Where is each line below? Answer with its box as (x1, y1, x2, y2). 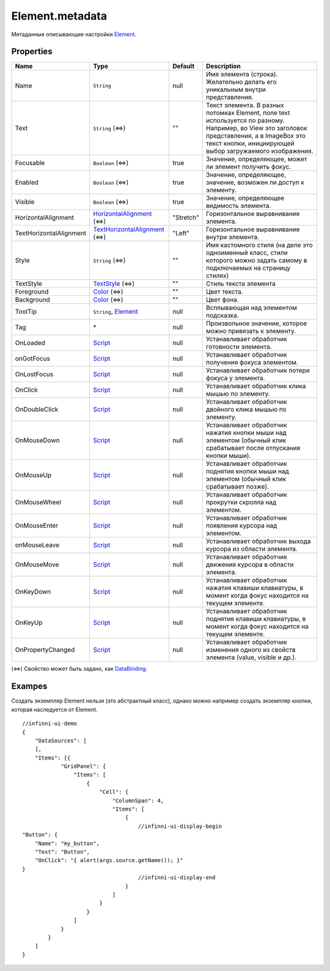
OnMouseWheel (15, 498, 61, 507)
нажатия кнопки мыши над (205, 429, 287, 437)
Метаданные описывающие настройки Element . (11, 31, 137, 38)
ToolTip (15, 308, 37, 316)
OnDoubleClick (15, 405, 59, 414)
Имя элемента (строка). (205, 70, 278, 79)
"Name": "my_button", (34, 840, 100, 847)
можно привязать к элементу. (205, 327, 296, 336)
